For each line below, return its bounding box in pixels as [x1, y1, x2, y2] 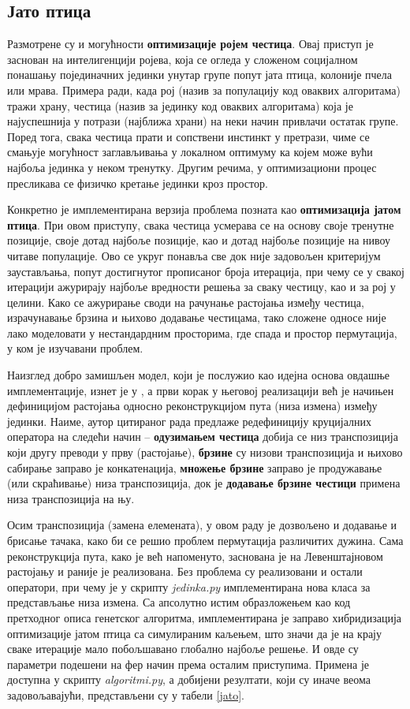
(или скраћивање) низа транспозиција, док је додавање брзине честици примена [7, 475, 401, 491]
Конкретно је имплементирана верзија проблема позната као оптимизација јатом [7, 201, 401, 218]
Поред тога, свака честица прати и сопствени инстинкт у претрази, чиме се [7, 128, 370, 144]
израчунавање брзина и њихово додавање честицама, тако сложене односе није [7, 309, 386, 326]
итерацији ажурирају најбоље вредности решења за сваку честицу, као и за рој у [7, 278, 396, 295]
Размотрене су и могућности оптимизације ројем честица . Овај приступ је [7, 35, 374, 52]
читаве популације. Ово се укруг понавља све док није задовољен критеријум [7, 247, 381, 263]
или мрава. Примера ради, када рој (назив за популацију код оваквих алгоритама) [7, 81, 401, 98]
